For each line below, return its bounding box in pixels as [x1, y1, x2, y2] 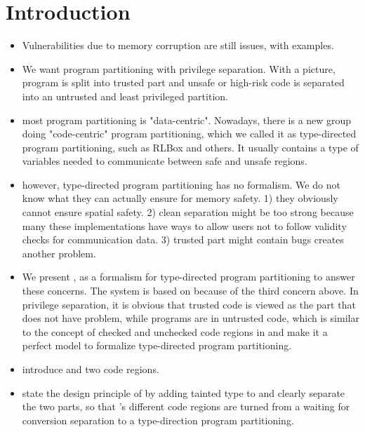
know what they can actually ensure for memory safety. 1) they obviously [22, 191, 338, 205]
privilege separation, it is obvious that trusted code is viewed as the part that [22, 297, 356, 311]
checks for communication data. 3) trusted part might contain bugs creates [22, 232, 344, 247]
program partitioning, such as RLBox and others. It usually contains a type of [22, 140, 359, 154]
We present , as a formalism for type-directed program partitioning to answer [22, 269, 355, 284]
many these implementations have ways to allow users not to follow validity [22, 218, 347, 233]
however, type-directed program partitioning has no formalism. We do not [22, 177, 340, 191]
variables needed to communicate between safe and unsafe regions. [22, 154, 307, 168]
